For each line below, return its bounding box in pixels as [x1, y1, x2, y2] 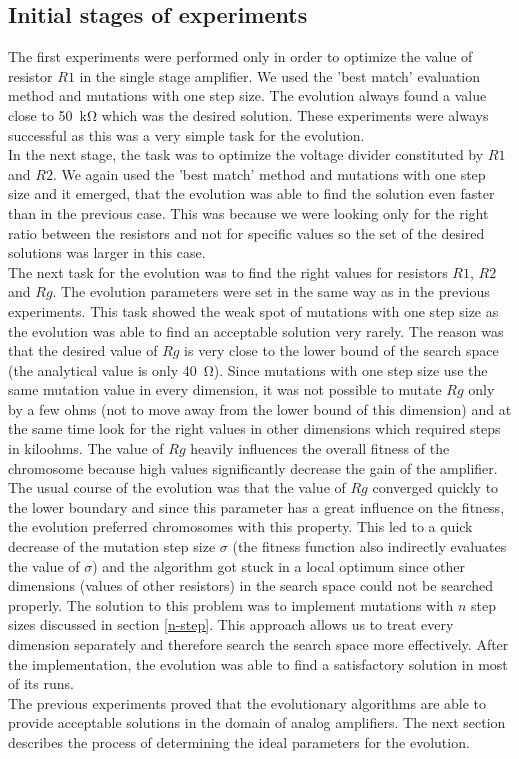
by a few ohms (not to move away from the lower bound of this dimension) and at [8, 398, 512, 419]
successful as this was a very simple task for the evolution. [8, 124, 365, 145]
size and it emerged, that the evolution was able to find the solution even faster [8, 183, 495, 204]
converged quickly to [372, 477, 499, 498]
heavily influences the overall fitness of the [190, 438, 450, 459]
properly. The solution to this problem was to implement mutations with [8, 594, 454, 615]
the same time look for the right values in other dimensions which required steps [8, 418, 501, 439]
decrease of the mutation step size [8, 536, 216, 557]
